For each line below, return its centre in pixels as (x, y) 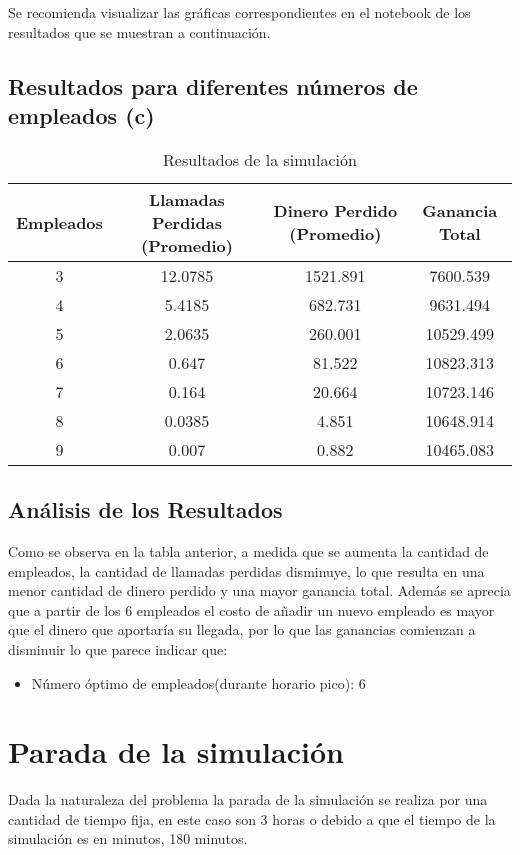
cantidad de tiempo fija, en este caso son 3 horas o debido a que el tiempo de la (252, 818)
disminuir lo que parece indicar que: (118, 648)
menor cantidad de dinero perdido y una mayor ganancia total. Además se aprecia (259, 590)
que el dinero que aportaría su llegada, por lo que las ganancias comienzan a (242, 629)
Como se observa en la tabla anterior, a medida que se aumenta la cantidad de (248, 550)
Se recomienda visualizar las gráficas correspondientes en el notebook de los (239, 12)
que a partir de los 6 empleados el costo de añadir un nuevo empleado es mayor (251, 609)
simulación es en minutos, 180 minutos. (128, 838)
